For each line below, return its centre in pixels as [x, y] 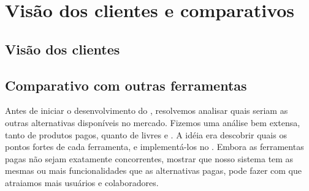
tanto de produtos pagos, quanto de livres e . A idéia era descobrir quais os [146, 134]
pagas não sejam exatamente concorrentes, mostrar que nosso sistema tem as [149, 158]
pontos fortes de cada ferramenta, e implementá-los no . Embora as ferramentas [154, 147]
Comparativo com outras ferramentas [126, 85]
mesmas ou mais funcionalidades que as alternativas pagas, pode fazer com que [153, 170]
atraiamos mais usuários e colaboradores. [82, 182]
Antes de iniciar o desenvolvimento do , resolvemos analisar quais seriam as [147, 110]
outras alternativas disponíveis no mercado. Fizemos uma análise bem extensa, [153, 122]
